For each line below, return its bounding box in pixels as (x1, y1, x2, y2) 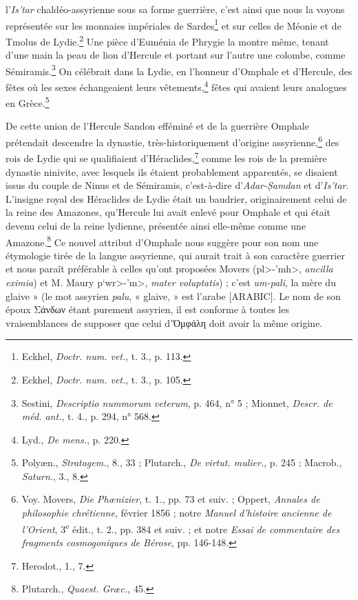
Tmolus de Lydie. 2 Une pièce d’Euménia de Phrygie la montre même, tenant (6, 32, 329, 48)
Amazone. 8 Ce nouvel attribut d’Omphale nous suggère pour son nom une (6, 232, 319, 249)
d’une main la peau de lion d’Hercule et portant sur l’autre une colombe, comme (6, 48, 346, 62)
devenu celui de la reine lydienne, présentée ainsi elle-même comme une (6, 218, 306, 232)
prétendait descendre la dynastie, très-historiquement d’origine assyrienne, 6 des (6, 133, 339, 149)
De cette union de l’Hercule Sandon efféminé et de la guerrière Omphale (6, 119, 309, 133)
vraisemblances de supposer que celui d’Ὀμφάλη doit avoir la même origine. (6, 315, 323, 330)
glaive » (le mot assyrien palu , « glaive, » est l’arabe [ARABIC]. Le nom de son (6, 288, 341, 303)
